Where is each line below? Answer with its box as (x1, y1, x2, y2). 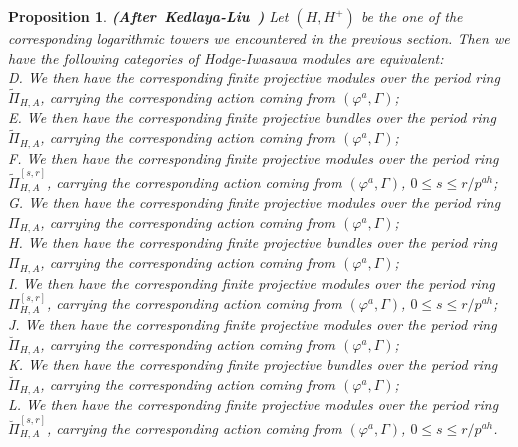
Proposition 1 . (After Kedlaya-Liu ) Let (8, 6, 289, 26)
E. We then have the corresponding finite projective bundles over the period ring (8, 107, 496, 128)
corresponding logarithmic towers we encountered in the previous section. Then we (8, 28, 510, 48)
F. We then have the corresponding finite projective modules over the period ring (8, 147, 499, 168)
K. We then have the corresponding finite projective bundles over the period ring (8, 354, 498, 375)
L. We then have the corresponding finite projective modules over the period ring (8, 394, 499, 415)
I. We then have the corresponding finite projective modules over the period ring (8, 272, 495, 293)
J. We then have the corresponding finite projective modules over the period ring (8, 314, 497, 335)
